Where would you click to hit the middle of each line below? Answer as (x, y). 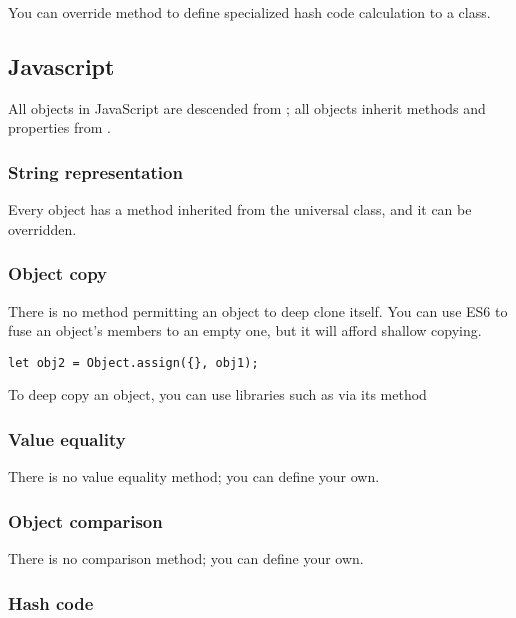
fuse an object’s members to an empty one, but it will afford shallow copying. (245, 330)
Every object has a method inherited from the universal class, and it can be (240, 209)
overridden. (42, 228)
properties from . (59, 127)
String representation (95, 171)
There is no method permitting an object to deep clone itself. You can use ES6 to (258, 310)
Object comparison (85, 520)
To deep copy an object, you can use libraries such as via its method (217, 394)
